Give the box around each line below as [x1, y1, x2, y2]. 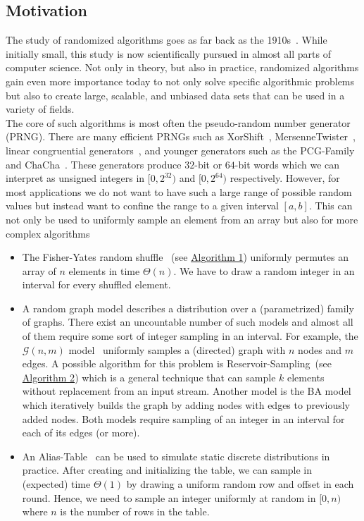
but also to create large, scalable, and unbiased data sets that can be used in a [6, 87, 345, 102]
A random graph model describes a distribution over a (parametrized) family [22, 300, 354, 315]
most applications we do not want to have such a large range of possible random [6, 184, 352, 199]
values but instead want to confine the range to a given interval [6, 198, 279, 213]
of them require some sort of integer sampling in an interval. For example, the [22, 329, 358, 343]
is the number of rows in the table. [60, 504, 210, 519]
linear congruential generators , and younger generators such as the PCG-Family [6, 142, 355, 157]
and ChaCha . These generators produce [6, 157, 182, 171]
